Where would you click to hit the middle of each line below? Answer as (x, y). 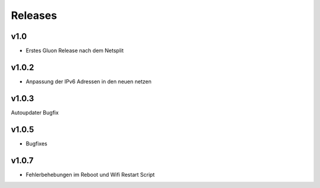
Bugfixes (36, 143)
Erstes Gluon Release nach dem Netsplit (75, 51)
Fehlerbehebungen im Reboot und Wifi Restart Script (90, 174)
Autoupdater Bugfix (35, 112)
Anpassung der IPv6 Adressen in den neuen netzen (89, 81)
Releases (34, 15)
